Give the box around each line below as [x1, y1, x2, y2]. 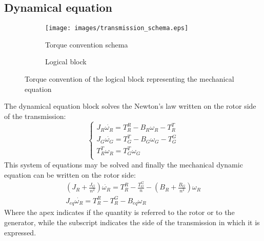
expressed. [4, 227, 36, 237]
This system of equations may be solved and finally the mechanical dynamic [4, 159, 243, 170]
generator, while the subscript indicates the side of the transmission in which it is [4, 216, 260, 227]
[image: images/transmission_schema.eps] [45, 25, 189, 32]
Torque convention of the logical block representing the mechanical [25, 74, 234, 84]
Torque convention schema [45, 39, 128, 50]
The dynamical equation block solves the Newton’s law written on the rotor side [4, 101, 256, 111]
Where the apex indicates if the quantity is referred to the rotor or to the [4, 207, 235, 218]
